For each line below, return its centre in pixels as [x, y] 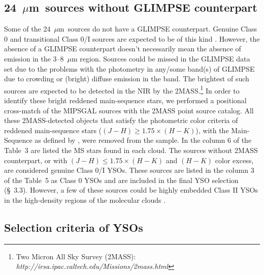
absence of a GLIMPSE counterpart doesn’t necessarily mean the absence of [123, 49]
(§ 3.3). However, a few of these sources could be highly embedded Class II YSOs [131, 190]
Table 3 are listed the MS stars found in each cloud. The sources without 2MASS [131, 150]
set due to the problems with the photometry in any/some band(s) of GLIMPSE [129, 68]
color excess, [234, 160]
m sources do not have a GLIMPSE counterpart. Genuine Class [158, 29]
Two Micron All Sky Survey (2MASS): [76, 256]
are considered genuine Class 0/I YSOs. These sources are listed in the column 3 [129, 170]
